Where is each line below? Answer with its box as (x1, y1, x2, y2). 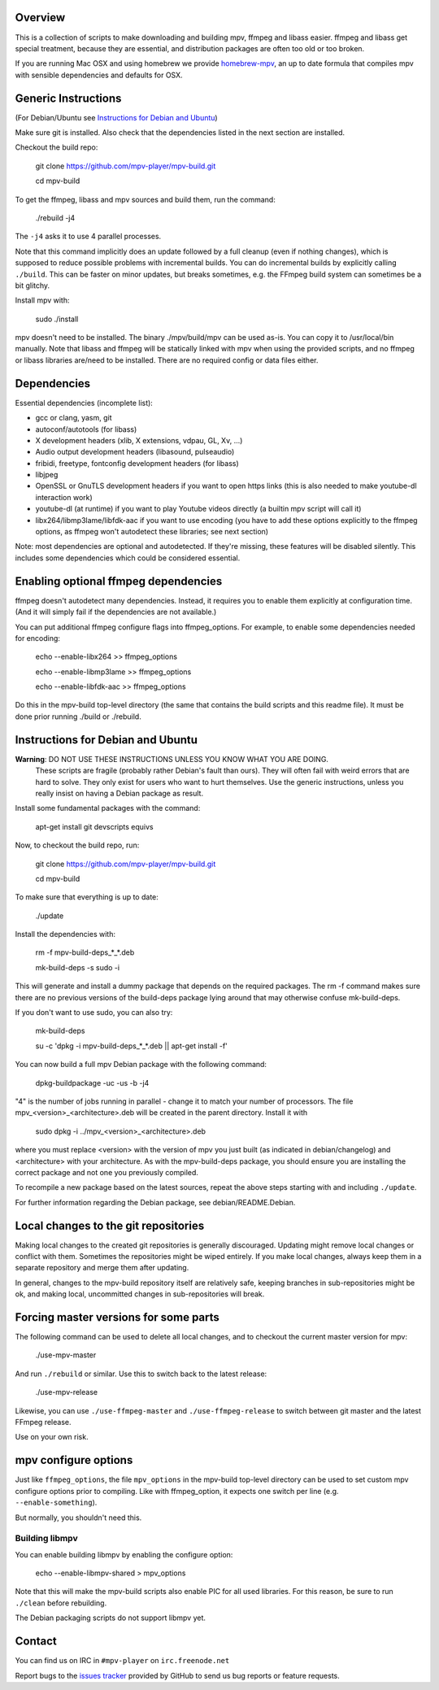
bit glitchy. (15, 281, 50, 290)
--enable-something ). (15, 1497, 98, 1508)
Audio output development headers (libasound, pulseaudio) (35, 447, 235, 457)
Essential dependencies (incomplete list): (15, 398, 154, 407)
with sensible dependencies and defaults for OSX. (15, 70, 183, 80)
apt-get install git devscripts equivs (35, 821, 154, 831)
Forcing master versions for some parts (15, 1310, 219, 1324)
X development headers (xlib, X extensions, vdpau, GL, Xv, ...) (35, 435, 243, 445)
